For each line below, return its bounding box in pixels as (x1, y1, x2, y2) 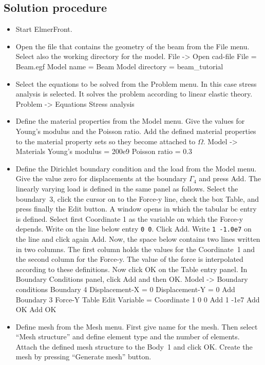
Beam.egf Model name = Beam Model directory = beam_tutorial (15, 61, 223, 71)
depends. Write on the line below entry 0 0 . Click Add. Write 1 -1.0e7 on (15, 223, 252, 234)
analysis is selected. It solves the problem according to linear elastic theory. (15, 88, 253, 99)
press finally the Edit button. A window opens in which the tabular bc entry (15, 203, 257, 214)
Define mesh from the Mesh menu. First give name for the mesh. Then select (15, 321, 258, 332)
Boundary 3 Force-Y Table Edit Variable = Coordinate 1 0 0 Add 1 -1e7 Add (15, 294, 260, 304)
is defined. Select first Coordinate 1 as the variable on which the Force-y (15, 213, 243, 224)
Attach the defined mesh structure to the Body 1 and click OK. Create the (15, 341, 253, 352)
